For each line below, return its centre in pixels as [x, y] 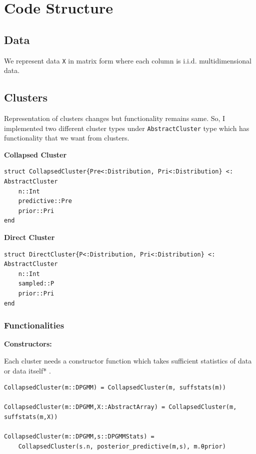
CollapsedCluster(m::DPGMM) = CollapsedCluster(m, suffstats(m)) [115, 388]
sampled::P [36, 284]
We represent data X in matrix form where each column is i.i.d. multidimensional [128, 60]
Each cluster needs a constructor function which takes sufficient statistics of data [128, 360]
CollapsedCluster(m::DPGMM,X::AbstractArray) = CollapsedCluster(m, [120, 407]
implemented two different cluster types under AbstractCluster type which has [127, 128]
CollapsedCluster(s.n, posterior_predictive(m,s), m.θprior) [122, 446]
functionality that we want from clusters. [67, 138]
